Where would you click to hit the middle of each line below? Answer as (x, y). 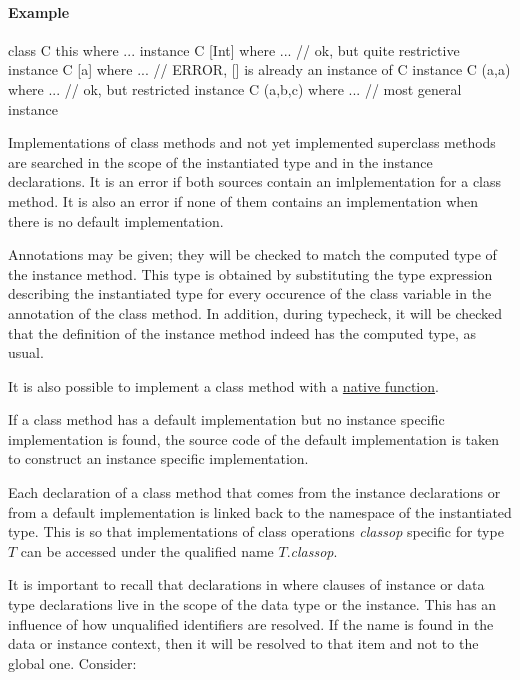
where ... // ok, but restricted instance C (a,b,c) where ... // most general (235, 88)
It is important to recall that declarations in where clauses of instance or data (246, 584)
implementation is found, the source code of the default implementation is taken (254, 438)
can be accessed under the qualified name (147, 550)
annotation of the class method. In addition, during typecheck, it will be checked (255, 312)
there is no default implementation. (116, 220)
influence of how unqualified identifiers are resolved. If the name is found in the (251, 623)
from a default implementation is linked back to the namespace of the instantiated (260, 511)
